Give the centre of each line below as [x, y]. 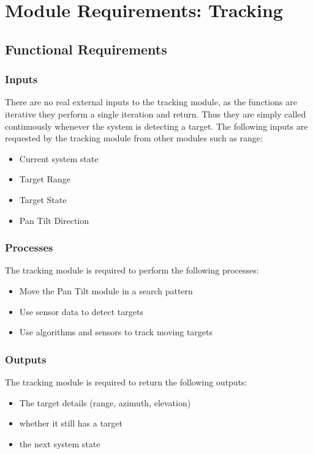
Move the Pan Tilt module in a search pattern [106, 290]
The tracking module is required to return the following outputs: [126, 381]
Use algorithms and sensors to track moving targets [116, 332]
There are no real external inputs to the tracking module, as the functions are [151, 102]
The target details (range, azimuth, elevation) [105, 402]
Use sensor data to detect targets [81, 311]
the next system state [60, 443]
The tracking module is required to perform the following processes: [132, 270]
